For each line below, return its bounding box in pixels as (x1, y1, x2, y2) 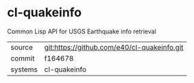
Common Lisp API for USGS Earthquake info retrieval (7, 27, 156, 35)
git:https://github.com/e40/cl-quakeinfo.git (44, 42, 184, 52)
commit (10, 53, 35, 63)
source (10, 42, 33, 52)
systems (10, 65, 38, 74)
